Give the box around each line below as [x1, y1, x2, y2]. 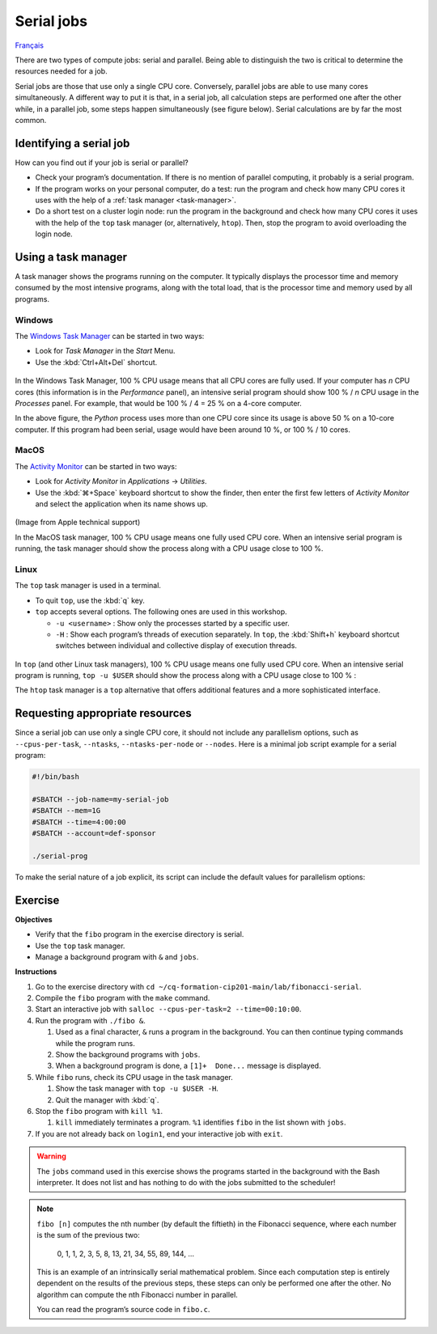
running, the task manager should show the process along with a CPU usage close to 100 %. [15, 544, 324, 553]
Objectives [15, 914, 53, 924]
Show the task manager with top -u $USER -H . [55, 1084, 218, 1094]
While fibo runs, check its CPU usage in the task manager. [35, 1072, 234, 1082]
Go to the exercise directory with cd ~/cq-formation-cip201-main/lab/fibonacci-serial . [35, 981, 362, 991]
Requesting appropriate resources [15, 706, 192, 720]
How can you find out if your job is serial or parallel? [15, 158, 189, 167]
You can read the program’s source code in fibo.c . [36, 1305, 210, 1315]
